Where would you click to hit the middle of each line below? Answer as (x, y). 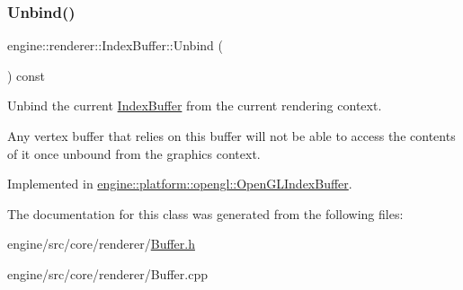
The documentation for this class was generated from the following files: (205, 213)
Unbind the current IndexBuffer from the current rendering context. (195, 105)
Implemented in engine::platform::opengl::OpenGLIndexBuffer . (180, 184)
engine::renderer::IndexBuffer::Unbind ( (115, 45)
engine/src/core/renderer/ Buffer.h (101, 244)
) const (27, 75)
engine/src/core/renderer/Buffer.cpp (107, 273)
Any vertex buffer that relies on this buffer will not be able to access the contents (231, 136)
